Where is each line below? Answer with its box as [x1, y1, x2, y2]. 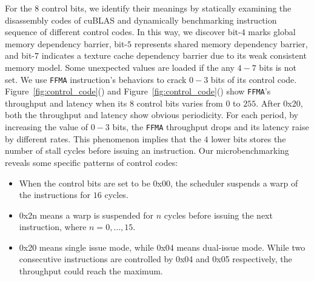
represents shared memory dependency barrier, [134, 37, 308, 50]
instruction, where [19, 220, 87, 233]
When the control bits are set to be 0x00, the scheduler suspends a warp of [19, 176, 298, 189]
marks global [248, 25, 296, 38]
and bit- [5, 49, 35, 62]
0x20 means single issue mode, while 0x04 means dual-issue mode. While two [19, 240, 306, 253]
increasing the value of [5, 121, 89, 133]
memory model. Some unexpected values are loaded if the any [5, 61, 235, 73]
